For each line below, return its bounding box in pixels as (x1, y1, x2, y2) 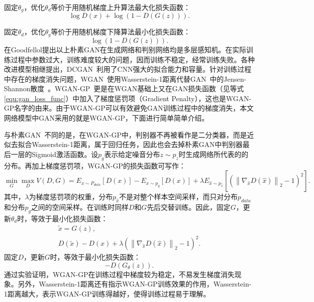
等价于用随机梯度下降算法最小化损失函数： (51, 26, 191, 37)
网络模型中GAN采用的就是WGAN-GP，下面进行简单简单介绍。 (4, 113, 209, 123)
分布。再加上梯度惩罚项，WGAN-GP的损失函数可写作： (4, 160, 186, 170)
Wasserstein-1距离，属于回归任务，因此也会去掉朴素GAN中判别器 (31, 139, 243, 150)
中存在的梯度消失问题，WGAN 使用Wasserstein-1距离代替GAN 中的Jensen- (4, 73, 246, 84)
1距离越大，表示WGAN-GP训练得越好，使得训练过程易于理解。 (4, 288, 210, 299)
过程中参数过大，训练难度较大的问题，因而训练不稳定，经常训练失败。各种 (10, 54, 255, 64)
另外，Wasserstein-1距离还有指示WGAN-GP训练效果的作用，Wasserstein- (17, 279, 252, 289)
